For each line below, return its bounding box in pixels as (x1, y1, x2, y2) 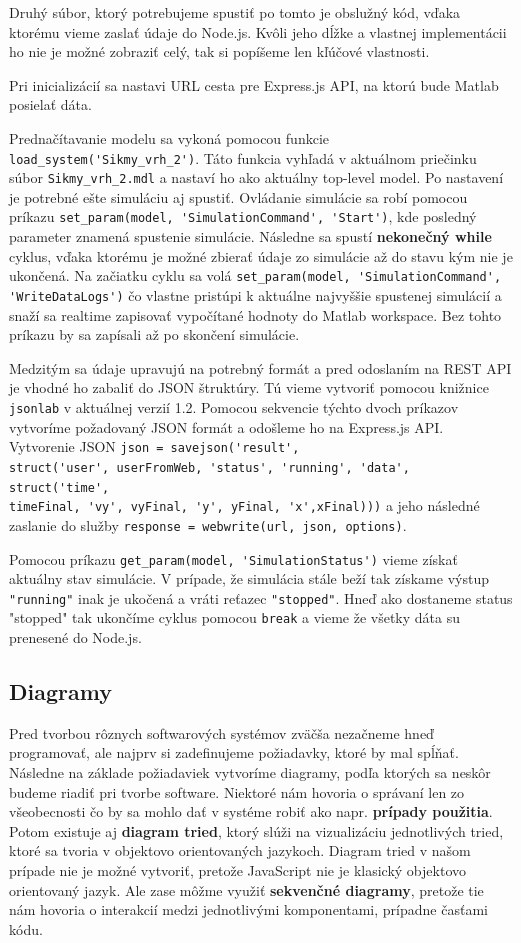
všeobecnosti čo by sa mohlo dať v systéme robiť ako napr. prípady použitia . (9, 801, 493, 822)
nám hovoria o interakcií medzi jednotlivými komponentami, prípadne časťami (9, 899, 488, 920)
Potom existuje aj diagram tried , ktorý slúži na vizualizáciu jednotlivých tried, (9, 820, 504, 841)
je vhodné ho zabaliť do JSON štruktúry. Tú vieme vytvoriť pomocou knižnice (9, 377, 489, 398)
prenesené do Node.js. (9, 627, 142, 648)
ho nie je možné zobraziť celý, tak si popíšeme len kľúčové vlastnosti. (9, 41, 430, 62)
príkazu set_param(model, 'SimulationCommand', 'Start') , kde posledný (9, 206, 477, 227)
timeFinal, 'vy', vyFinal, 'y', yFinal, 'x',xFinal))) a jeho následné (9, 495, 480, 516)
